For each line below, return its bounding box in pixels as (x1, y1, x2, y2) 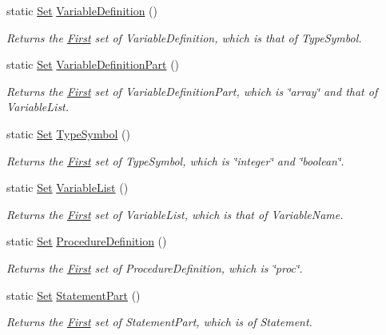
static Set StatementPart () (6, 286, 141, 303)
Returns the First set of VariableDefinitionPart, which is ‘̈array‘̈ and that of (6, 82, 378, 99)
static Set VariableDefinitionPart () (6, 56, 180, 73)
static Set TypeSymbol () (6, 125, 130, 142)
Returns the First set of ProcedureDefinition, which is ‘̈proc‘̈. (6, 259, 303, 276)
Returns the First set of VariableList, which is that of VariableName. (6, 205, 344, 222)
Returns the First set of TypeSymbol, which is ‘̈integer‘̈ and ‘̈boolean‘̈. (6, 152, 344, 169)
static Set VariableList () (6, 179, 129, 196)
